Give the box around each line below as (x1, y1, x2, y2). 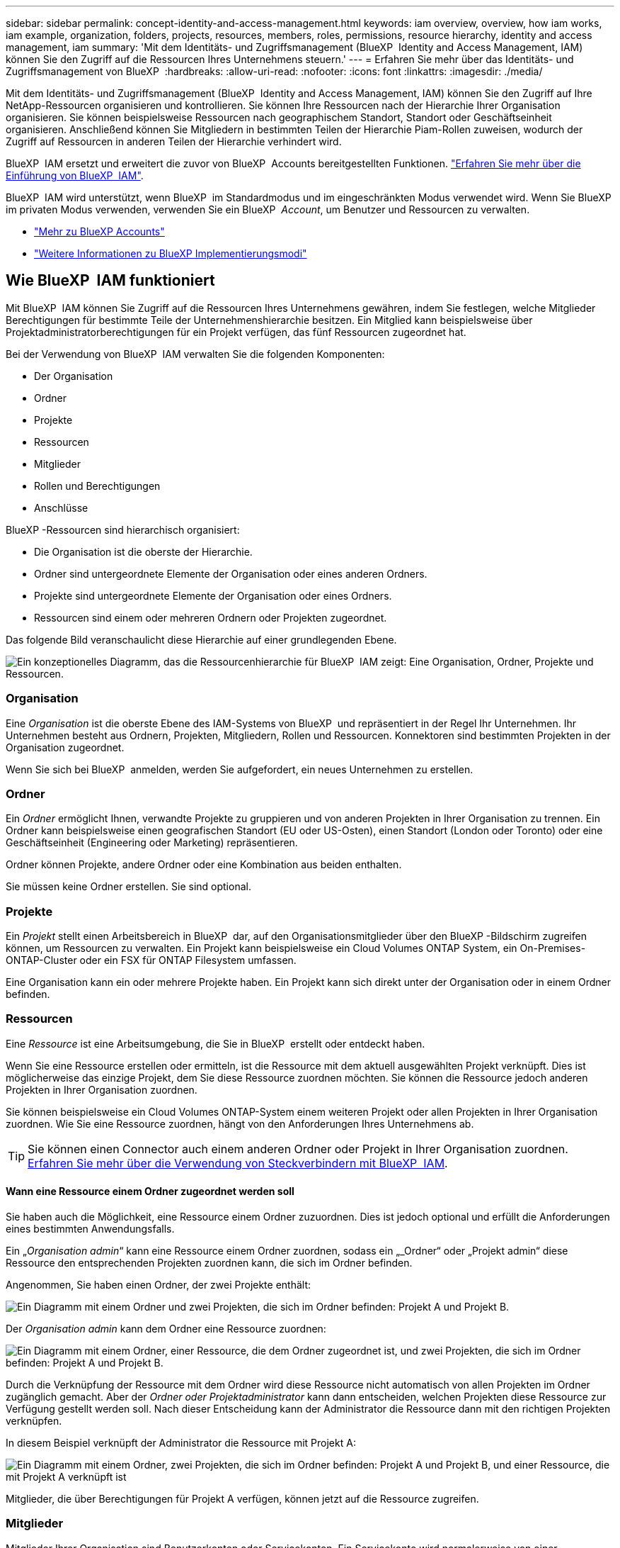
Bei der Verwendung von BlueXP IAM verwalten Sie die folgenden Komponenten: (6, 347, 385, 360)
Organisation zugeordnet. (6, 741, 125, 753)
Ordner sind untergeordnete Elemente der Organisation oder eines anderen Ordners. (34, 567, 427, 580)
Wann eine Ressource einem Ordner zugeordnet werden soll (6, 1185, 294, 1198)
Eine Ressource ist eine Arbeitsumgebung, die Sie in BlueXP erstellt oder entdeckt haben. (6, 1037, 425, 1050)
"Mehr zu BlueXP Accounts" (34, 225, 165, 237)
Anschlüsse (34, 501, 88, 514)
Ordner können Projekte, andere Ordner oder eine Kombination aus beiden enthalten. (6, 858, 402, 871)
